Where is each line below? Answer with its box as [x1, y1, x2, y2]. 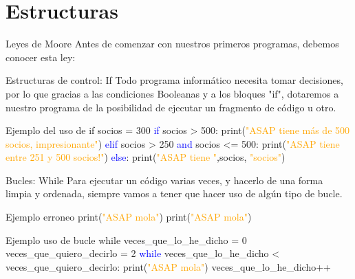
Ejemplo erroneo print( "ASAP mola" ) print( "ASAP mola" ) [6, 210, 252, 224]
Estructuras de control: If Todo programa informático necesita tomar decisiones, [6, 73, 343, 87]
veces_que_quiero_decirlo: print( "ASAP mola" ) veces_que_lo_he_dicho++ [6, 259, 331, 274]
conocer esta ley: [6, 49, 76, 64]
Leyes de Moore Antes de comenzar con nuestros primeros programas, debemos [6, 36, 339, 51]
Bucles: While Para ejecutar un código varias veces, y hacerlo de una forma [6, 172, 323, 187]
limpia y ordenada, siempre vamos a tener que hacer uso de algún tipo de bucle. [6, 186, 343, 201]
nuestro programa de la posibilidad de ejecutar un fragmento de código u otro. [6, 100, 336, 114]
